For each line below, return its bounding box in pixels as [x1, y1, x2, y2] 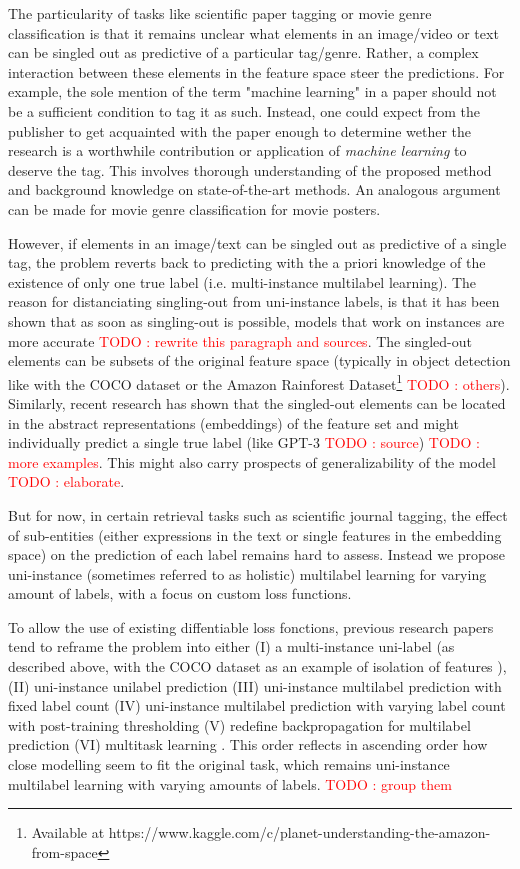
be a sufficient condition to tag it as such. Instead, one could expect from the [8, 100, 481, 121]
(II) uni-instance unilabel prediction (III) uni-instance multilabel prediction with [8, 675, 502, 696]
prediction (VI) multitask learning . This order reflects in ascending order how [8, 734, 488, 755]
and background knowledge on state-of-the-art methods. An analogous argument [8, 179, 501, 200]
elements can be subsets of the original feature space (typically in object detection [8, 350, 511, 371]
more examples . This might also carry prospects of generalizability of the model [8, 451, 496, 472]
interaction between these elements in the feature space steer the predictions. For [8, 61, 505, 82]
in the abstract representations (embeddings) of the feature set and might [8, 412, 459, 433]
